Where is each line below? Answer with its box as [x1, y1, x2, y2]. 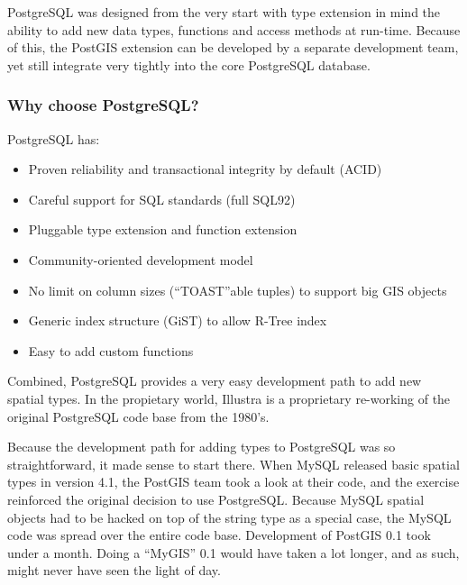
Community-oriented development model [28, 250, 253, 269]
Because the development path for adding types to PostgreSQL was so [7, 437, 396, 456]
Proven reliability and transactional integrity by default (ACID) [28, 160, 382, 178]
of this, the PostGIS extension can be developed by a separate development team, [7, 38, 459, 57]
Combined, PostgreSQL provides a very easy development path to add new [7, 371, 422, 390]
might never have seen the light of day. [7, 561, 221, 580]
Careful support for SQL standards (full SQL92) [28, 189, 296, 208]
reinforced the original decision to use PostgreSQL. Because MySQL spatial [7, 489, 425, 508]
